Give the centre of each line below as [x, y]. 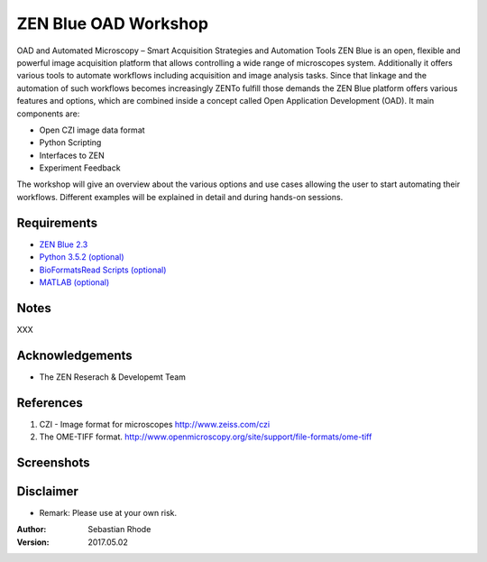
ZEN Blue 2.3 [64, 244]
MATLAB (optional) [74, 282]
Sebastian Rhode [119, 530]
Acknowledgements [74, 355]
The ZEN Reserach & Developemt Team [113, 377]
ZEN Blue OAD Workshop [113, 23]
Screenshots [53, 462]
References [50, 403]
